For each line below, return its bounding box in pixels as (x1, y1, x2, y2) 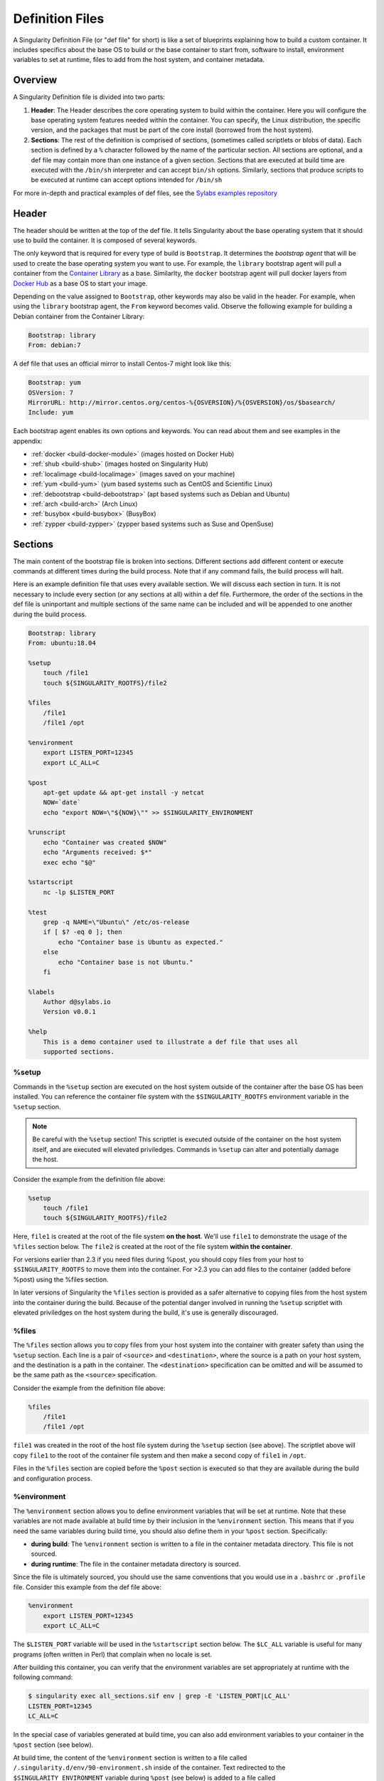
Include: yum (28, 408, 74, 417)
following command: (13, 1673, 73, 1681)
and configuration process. (13, 1474, 92, 1483)
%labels (28, 987, 55, 996)
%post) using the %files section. (13, 1275, 109, 1284)
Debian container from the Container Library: (13, 312, 145, 321)
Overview (13, 74, 58, 86)
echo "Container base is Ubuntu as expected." (58, 938, 223, 946)
